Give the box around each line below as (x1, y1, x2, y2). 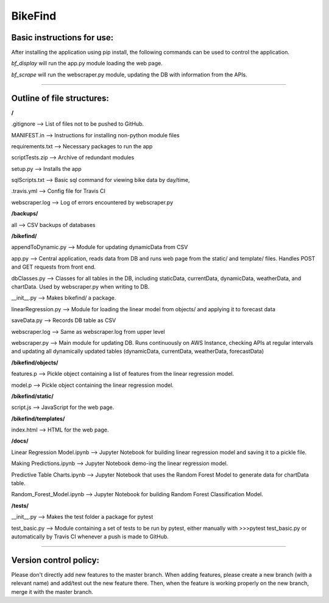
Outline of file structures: (11, 93, 110, 103)
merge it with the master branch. (11, 588, 94, 595)
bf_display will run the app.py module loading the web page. (11, 60, 163, 67)
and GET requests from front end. (11, 263, 96, 271)
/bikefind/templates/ (11, 415, 65, 422)
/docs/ (11, 437, 29, 445)
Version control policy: (11, 555, 100, 565)
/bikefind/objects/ (11, 359, 58, 366)
